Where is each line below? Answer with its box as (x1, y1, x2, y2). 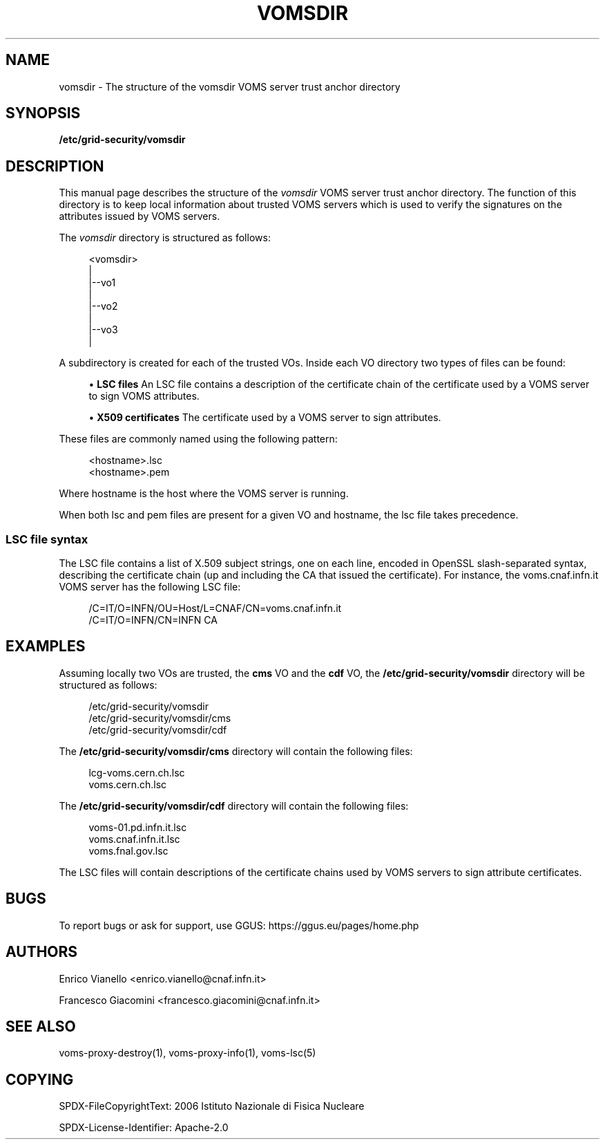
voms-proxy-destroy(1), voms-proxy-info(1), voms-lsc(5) (59, 1047, 316, 1059)
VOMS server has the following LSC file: (59, 581, 241, 593)
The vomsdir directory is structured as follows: (59, 232, 271, 244)
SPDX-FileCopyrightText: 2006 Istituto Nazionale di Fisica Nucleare (59, 1100, 365, 1113)
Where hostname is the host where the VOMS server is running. (59, 487, 349, 500)
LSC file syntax (6, 532, 88, 546)
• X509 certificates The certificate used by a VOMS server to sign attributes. (88, 411, 441, 424)
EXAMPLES (6, 637, 86, 655)
